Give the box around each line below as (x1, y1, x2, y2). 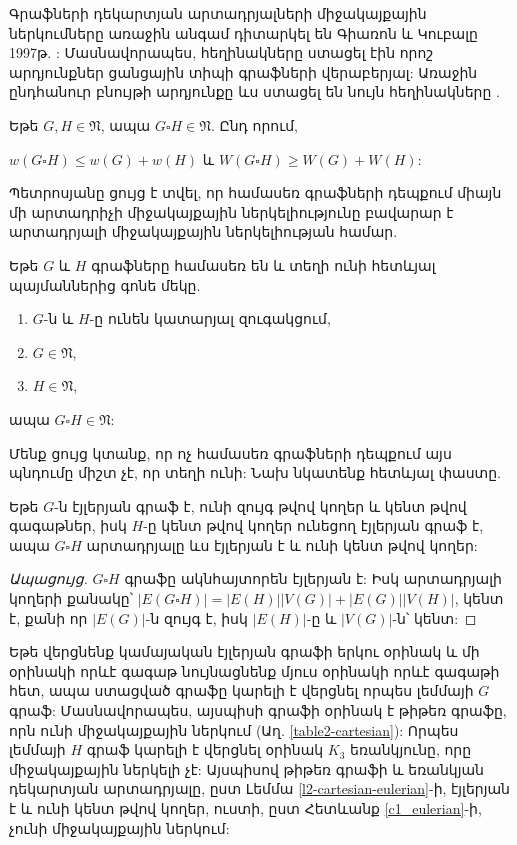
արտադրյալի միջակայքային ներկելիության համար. (9, 221, 398, 242)
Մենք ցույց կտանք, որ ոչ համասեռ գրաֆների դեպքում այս (9, 442, 452, 463)
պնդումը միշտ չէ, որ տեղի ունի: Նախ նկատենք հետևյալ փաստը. (9, 462, 501, 483)
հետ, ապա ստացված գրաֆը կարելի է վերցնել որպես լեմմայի (9, 680, 474, 701)
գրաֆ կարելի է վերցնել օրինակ (86, 739, 324, 760)
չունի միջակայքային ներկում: (9, 817, 230, 838)
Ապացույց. (9, 568, 88, 589)
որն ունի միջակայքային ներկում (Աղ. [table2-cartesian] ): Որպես (9, 719, 459, 740)
